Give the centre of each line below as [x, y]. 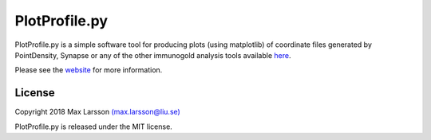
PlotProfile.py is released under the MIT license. [94, 126]
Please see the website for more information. [89, 70]
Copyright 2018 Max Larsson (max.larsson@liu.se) [98, 112]
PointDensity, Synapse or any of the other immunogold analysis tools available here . [153, 55]
